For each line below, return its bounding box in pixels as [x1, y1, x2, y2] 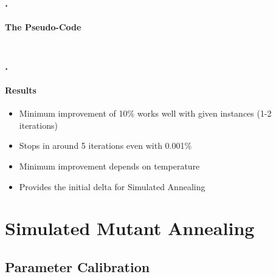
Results [5, 84, 36, 97]
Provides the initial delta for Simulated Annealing [19, 180, 205, 193]
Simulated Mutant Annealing [5, 216, 255, 241]
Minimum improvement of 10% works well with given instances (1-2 [19, 107, 272, 120]
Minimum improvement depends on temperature [19, 160, 200, 173]
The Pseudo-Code [5, 21, 81, 33]
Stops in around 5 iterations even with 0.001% [19, 139, 192, 152]
